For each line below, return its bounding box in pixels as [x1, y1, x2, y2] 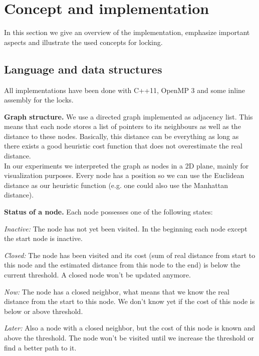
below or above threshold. [4, 305, 83, 316]
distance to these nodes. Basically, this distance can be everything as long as [4, 130, 239, 141]
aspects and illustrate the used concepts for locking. [4, 36, 163, 47]
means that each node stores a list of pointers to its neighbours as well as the [4, 121, 241, 131]
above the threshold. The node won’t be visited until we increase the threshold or [4, 332, 254, 342]
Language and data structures [4, 61, 162, 76]
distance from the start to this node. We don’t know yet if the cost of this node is [4, 296, 255, 306]
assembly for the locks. [4, 94, 74, 105]
